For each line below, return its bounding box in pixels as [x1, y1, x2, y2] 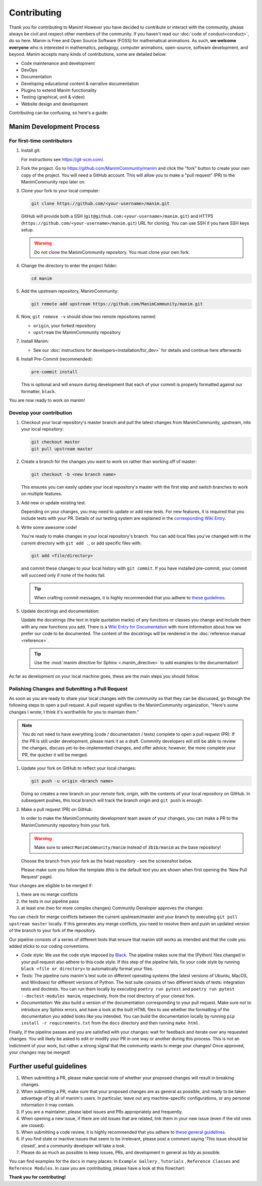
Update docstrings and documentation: [21, 608, 99, 614]
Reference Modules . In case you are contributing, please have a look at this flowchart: [9, 1165, 185, 1171]
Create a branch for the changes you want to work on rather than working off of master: [21, 459, 197, 464]
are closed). [21, 1122, 46, 1128]
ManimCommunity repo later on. [21, 179, 86, 184]
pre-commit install [31, 369, 78, 375]
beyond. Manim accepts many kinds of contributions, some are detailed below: [9, 51, 167, 57]
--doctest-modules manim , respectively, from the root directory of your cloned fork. [21, 993, 196, 999]
